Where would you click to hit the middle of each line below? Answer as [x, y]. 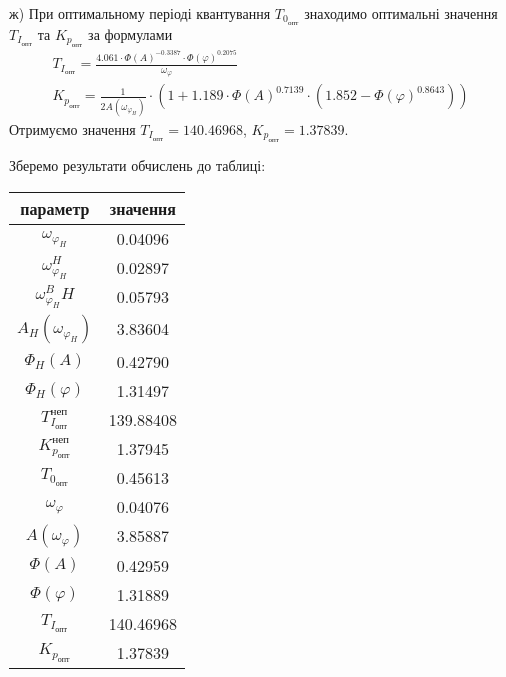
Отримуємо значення [72, 128]
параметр [55, 208]
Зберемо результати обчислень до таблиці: [137, 165]
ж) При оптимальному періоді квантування [140, 13]
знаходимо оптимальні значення [401, 13]
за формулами [130, 33]
